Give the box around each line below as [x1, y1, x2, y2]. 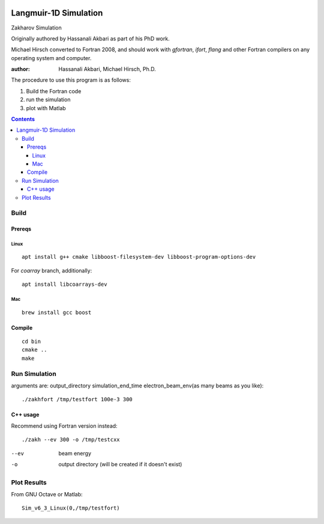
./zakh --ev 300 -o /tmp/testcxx [22, 436, 120, 443]
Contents [11, 116, 35, 123]
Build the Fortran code [26, 87, 82, 94]
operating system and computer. [11, 54, 92, 61]
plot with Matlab [26, 104, 66, 111]
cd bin [22, 338, 41, 345]
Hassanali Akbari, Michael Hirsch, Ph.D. [58, 66, 156, 73]
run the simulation [26, 96, 71, 103]
